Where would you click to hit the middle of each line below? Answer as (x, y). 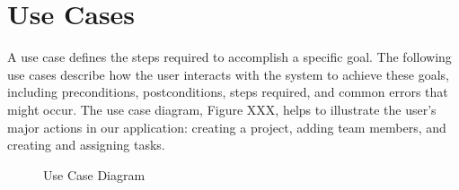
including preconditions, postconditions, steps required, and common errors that (228, 92)
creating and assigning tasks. (86, 145)
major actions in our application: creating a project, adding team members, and (227, 127)
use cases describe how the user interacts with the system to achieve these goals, (228, 74)
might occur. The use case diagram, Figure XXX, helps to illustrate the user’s (222, 109)
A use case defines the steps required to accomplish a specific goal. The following (229, 57)
